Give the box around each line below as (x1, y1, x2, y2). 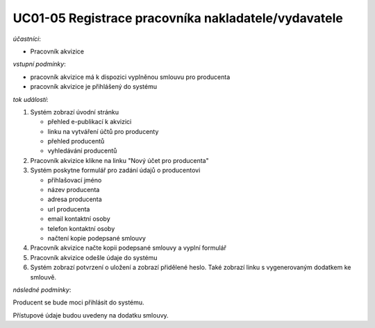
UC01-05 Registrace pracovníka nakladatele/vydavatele (12, 10, 343, 26)
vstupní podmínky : (12, 60, 66, 69)
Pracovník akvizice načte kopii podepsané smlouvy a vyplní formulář (30, 243, 227, 252)
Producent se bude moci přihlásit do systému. (12, 298, 145, 307)
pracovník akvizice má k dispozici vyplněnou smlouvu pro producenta (30, 73, 231, 81)
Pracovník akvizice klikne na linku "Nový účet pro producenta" (30, 156, 209, 164)
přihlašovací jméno (47, 175, 102, 184)
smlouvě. (30, 273, 57, 281)
